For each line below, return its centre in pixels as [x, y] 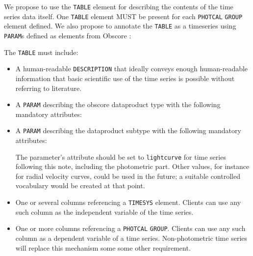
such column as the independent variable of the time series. [104, 212]
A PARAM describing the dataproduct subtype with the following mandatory [128, 130]
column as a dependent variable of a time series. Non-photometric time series [131, 238]
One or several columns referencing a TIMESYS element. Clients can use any [128, 202]
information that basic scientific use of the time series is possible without [125, 78]
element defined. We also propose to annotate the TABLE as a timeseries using [120, 26]
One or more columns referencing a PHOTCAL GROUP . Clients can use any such [130, 228]
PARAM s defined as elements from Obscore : [68, 35]
